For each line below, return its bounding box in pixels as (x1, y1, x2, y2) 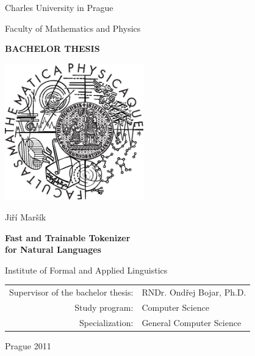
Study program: (74, 301, 134, 313)
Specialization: (79, 316, 134, 329)
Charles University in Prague (5, 1, 113, 13)
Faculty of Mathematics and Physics (5, 21, 141, 34)
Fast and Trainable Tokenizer (5, 231, 131, 244)
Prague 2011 (5, 339, 51, 352)
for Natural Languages (5, 243, 101, 256)
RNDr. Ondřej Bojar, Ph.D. (142, 286, 246, 299)
